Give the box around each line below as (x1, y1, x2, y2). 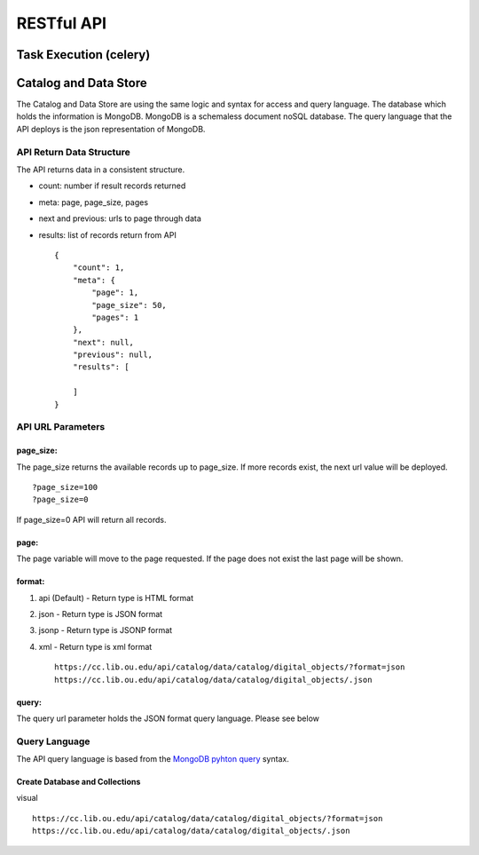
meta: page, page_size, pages (38, 196, 149, 208)
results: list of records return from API (38, 229, 177, 240)
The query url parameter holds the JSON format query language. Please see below (16, 713, 319, 724)
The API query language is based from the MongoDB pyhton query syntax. (16, 754, 290, 764)
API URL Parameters (16, 421, 106, 433)
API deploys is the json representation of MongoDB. (16, 123, 206, 134)
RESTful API (16, 13, 106, 33)
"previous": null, (72, 350, 153, 360)
